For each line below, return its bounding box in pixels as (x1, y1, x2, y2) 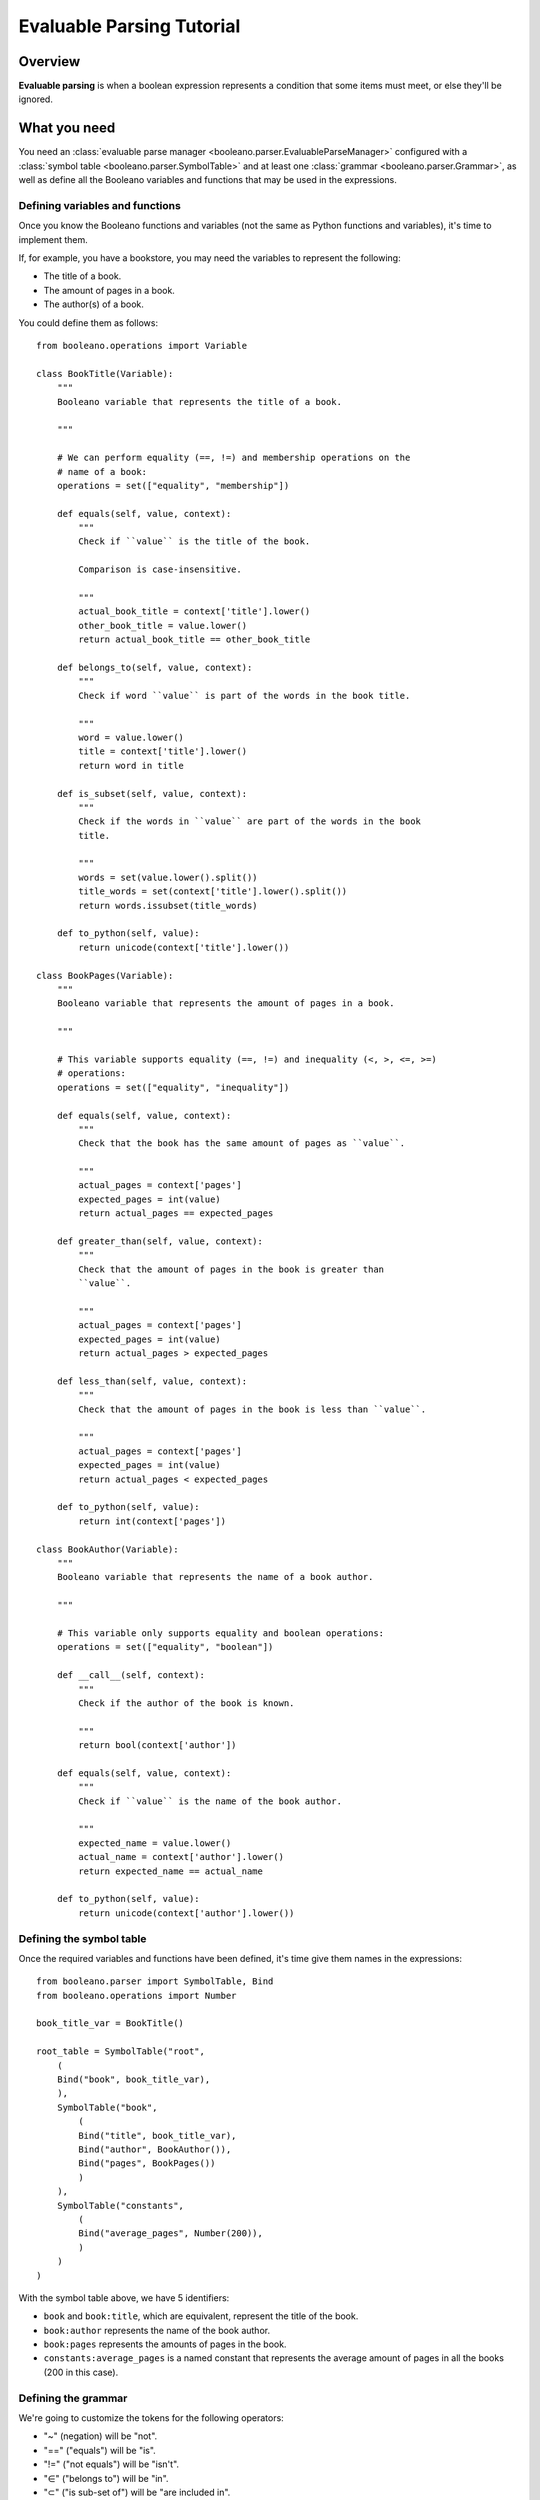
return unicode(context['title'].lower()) (78, 941, 290, 953)
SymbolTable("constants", (56, 2200, 185, 2211)
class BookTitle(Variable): (36, 368, 174, 379)
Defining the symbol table (18, 1931, 147, 1945)
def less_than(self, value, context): (56, 1375, 248, 1387)
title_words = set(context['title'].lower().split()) (78, 886, 348, 897)
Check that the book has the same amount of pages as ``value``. (78, 1138, 406, 1149)
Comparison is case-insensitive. (78, 564, 242, 575)
